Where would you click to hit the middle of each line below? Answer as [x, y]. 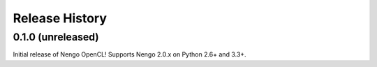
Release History [60, 18]
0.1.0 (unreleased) [56, 37]
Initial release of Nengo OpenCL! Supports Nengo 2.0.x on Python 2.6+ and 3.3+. [130, 54]
